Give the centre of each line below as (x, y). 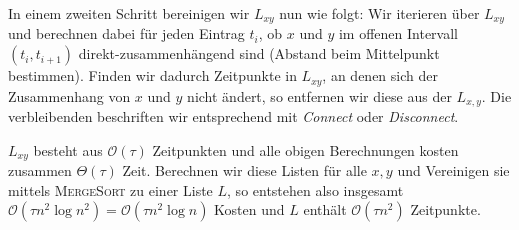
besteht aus (68, 149)
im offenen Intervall (398, 33)
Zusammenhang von (69, 95)
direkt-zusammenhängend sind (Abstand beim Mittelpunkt (259, 53)
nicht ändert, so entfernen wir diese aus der (319, 95)
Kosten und (249, 209)
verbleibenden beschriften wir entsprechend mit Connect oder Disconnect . (233, 115)
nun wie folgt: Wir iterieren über (379, 13)
